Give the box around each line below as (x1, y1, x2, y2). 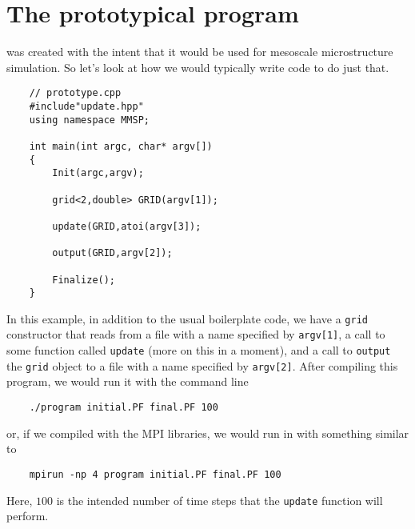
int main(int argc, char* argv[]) (29, 140, 213, 152)
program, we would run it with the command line (6, 373, 249, 390)
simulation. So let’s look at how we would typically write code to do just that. (6, 58, 389, 75)
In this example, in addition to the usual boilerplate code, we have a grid (6, 310, 368, 327)
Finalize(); (52, 274, 116, 286)
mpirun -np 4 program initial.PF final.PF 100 (29, 468, 281, 480)
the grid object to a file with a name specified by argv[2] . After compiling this (6, 357, 398, 374)
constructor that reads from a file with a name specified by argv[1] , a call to (6, 326, 385, 343)
